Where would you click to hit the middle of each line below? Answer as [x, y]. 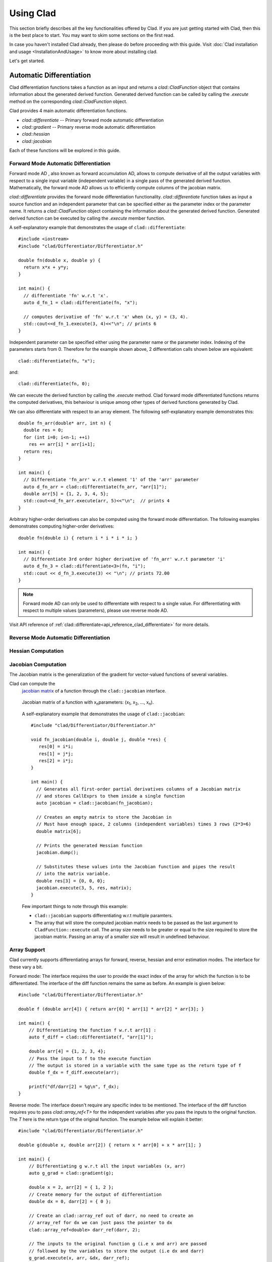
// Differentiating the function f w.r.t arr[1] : [92, 1030]
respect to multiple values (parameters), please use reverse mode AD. [95, 610]
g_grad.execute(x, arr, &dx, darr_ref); [79, 1258]
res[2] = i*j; [56, 760]
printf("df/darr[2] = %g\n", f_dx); [74, 1087]
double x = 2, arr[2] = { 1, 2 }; [71, 1187]
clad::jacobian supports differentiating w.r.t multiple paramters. [104, 916]
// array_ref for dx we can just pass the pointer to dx [100, 1223]
